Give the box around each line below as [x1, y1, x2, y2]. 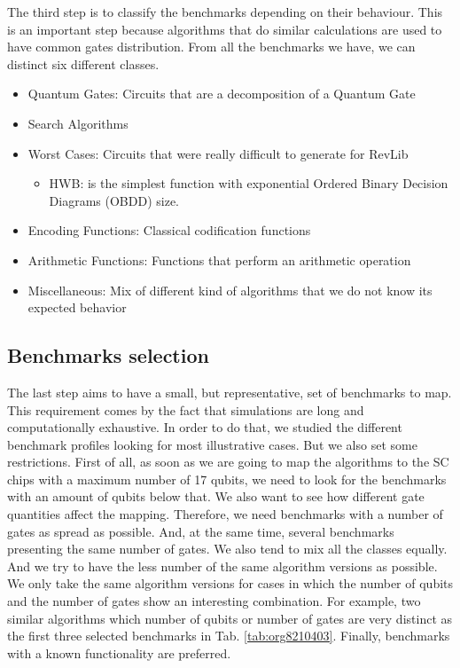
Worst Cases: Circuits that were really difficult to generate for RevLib [27, 144, 409, 162]
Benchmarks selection [7, 342, 209, 369]
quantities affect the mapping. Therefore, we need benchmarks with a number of [7, 505, 443, 523]
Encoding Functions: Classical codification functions [27, 221, 311, 240]
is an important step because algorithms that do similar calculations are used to [7, 20, 442, 38]
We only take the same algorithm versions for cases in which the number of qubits [7, 574, 454, 593]
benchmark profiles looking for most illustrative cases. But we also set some [7, 435, 417, 453]
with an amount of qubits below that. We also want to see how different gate [7, 487, 425, 506]
